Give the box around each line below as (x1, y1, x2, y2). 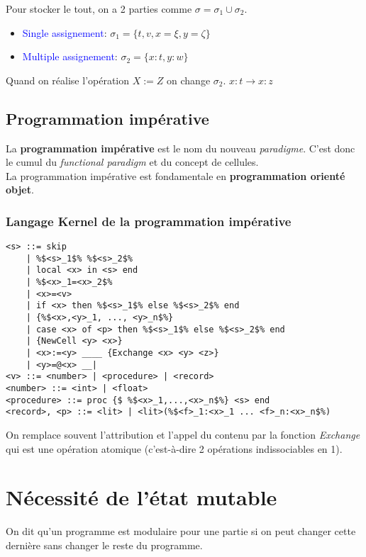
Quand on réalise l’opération (6, 72, 130, 87)
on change (167, 72, 211, 87)
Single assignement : (22, 25, 107, 40)
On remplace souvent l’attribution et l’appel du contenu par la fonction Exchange (6, 427, 360, 442)
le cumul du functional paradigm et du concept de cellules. (6, 154, 259, 169)
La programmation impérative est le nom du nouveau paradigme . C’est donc (6, 140, 355, 155)
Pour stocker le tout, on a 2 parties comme (6, 1, 192, 16)
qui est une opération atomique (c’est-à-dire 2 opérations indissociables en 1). (6, 441, 343, 456)
